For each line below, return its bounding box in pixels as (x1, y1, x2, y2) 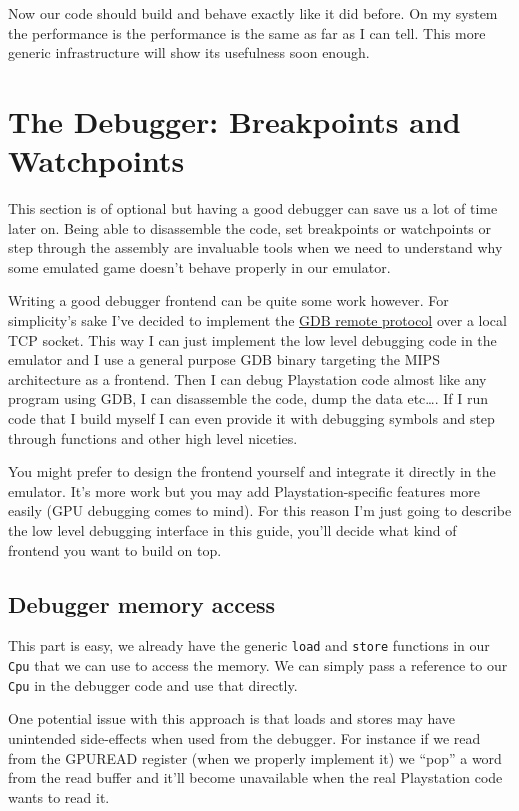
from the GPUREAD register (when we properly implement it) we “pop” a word (8, 747, 502, 768)
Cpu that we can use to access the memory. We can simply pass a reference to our (8, 655, 508, 676)
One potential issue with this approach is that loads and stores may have (8, 708, 456, 729)
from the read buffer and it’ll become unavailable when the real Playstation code (8, 767, 503, 788)
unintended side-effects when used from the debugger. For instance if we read (8, 727, 481, 748)
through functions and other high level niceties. (8, 427, 298, 448)
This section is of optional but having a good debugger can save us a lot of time (8, 198, 498, 219)
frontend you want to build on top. (8, 539, 222, 560)
